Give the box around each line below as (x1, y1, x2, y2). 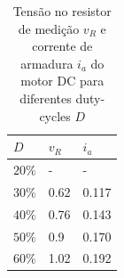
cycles (39, 106, 71, 125)
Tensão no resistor (12, 2, 112, 20)
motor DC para (20, 71, 105, 90)
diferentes (19, 88, 72, 107)
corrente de (32, 37, 93, 55)
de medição (18, 19, 80, 37)
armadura (20, 53, 74, 72)
